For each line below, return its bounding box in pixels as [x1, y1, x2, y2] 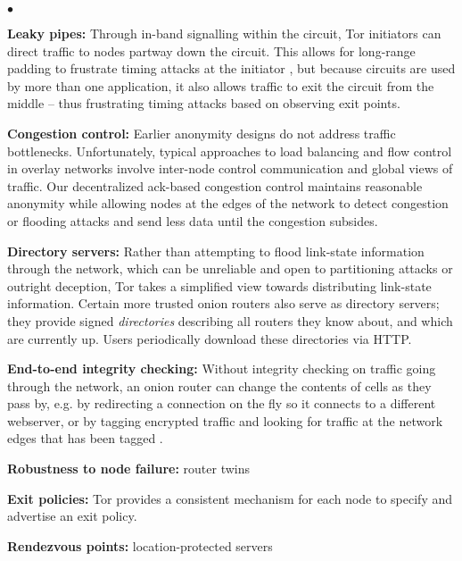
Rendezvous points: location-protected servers [7, 536, 273, 555]
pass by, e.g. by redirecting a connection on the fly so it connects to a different [7, 394, 436, 413]
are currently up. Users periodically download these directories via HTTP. [7, 329, 412, 347]
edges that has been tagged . [7, 429, 163, 448]
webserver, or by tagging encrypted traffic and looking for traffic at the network [7, 411, 443, 430]
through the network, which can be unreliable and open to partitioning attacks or [7, 259, 453, 278]
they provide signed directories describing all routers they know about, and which [7, 311, 453, 330]
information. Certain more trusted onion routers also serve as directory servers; [7, 294, 440, 313]
